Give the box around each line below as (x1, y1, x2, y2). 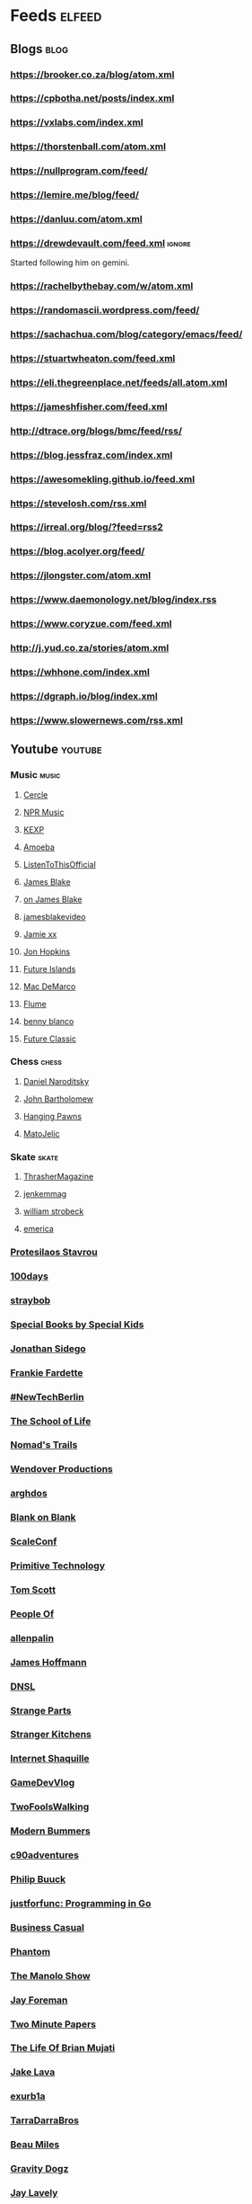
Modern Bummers (10, 1825, 91, 1837)
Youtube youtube (10, 742, 102, 757)
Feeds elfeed (10, 5, 102, 26)
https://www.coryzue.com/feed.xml (10, 618, 173, 630)
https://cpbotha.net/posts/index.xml (10, 92, 175, 104)
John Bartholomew (22, 1093, 93, 1104)
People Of (10, 1607, 55, 1620)
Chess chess (10, 1056, 62, 1068)
